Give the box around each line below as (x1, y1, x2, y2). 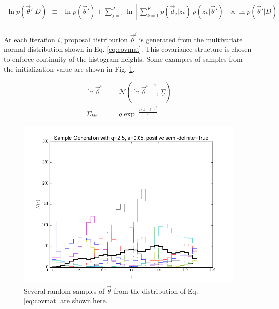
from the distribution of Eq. (114, 285, 198, 296)
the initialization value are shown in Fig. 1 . (4, 63, 135, 74)
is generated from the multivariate (139, 34, 243, 44)
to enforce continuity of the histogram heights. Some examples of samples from (4, 53, 243, 64)
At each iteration (4, 34, 55, 44)
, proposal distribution (60, 34, 128, 44)
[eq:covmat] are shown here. (24, 295, 108, 306)
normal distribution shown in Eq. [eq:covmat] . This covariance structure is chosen (4, 44, 252, 54)
